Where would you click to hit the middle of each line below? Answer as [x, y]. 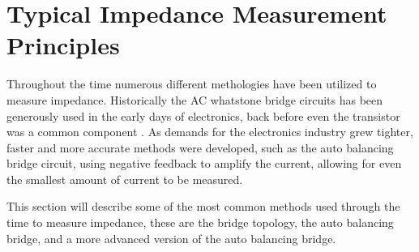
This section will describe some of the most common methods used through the [203, 206]
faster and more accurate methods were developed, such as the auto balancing [200, 147]
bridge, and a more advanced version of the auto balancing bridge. [171, 238]
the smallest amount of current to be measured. [125, 179]
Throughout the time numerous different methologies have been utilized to [192, 84]
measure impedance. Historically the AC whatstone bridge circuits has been [195, 99]
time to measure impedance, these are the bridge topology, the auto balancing [200, 222]
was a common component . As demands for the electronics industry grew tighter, [210, 132]
